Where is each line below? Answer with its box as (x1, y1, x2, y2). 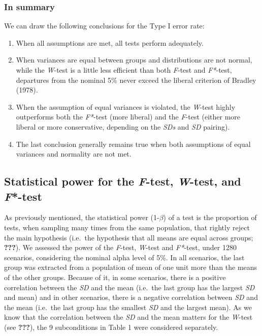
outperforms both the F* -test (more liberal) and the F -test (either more (16, 111, 241, 122)
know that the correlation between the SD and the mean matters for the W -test (4, 312, 253, 322)
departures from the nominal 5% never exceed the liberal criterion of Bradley (16, 74, 256, 85)
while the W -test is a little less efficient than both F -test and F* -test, (16, 65, 232, 75)
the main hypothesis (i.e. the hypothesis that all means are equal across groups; (4, 232, 253, 242)
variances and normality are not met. (16, 148, 132, 159)
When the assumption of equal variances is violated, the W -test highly (16, 101, 236, 112)
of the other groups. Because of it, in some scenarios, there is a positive (4, 271, 226, 282)
